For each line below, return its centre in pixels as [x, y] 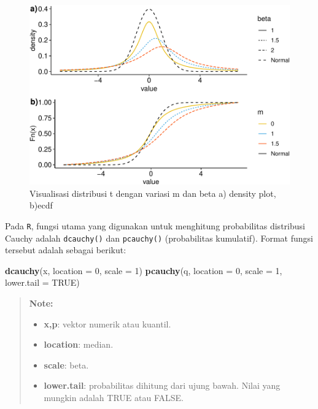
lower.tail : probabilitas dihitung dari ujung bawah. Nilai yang [162, 385]
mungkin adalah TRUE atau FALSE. [114, 398]
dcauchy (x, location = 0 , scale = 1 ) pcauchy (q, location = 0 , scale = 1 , [144, 270]
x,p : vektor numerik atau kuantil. [107, 323]
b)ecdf [41, 205]
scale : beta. [66, 365]
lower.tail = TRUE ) [42, 282]
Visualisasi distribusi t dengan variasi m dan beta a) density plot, [153, 193]
